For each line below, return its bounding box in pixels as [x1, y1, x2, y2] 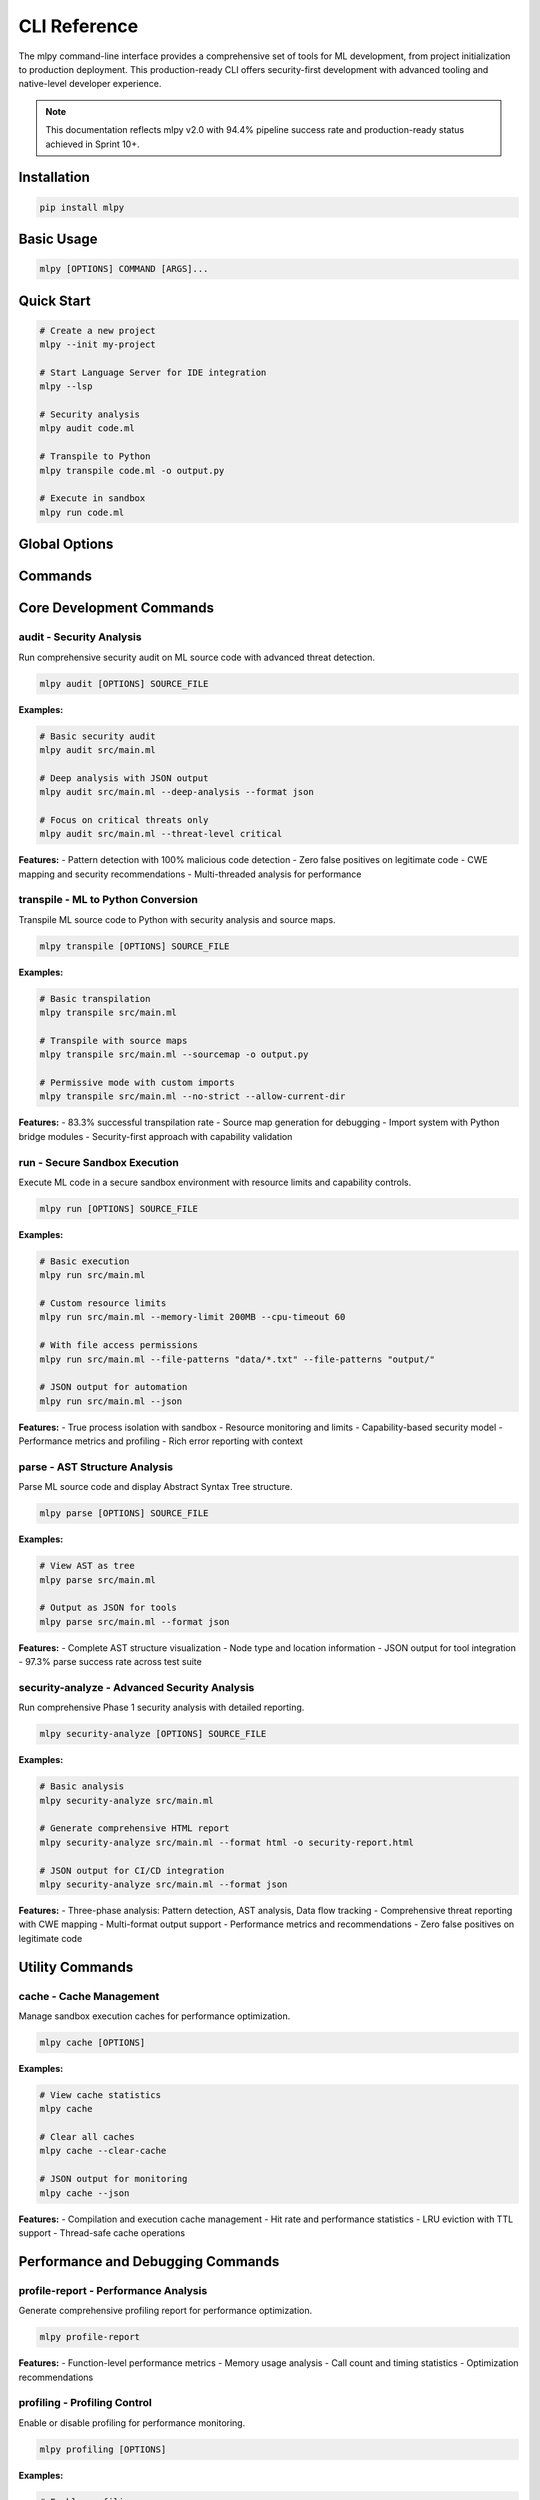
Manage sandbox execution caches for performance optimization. [18, 2010, 291, 2022]
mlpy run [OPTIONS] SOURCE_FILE [39, 1203, 199, 1214]
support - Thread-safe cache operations [18, 2227, 185, 2239]
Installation [18, 169, 90, 186]
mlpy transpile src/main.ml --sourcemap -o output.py [39, 1049, 309, 1060]
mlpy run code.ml [39, 506, 125, 518]
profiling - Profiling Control [18, 2396, 152, 2410]
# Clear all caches [39, 2131, 135, 2143]
